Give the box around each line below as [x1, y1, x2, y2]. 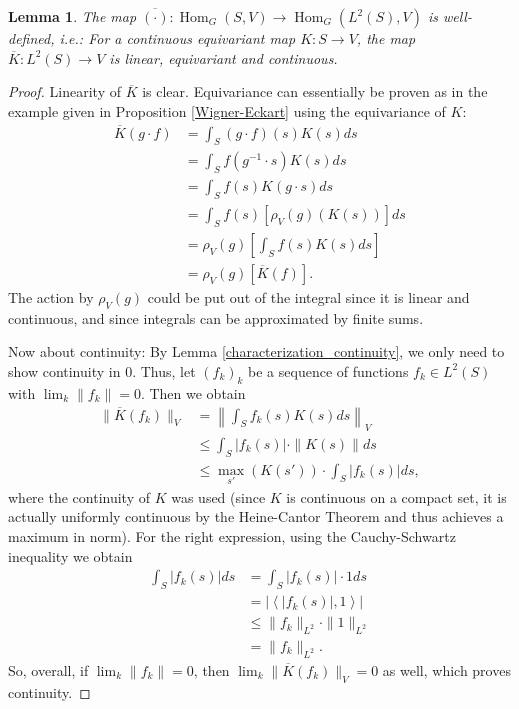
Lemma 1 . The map [8, 6, 137, 26]
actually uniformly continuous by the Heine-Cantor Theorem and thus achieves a [8, 506, 504, 527]
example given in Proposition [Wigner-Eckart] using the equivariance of [8, 100, 446, 121]
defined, [8, 28, 55, 48]
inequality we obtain [8, 545, 133, 566]
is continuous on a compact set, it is [286, 486, 507, 507]
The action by [8, 286, 94, 307]
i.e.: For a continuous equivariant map [59, 28, 296, 48]
